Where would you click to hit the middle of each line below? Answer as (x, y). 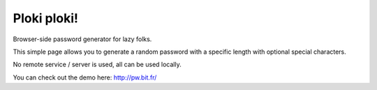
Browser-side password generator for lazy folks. (82, 39)
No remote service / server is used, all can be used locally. (97, 65)
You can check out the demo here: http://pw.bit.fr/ (85, 77)
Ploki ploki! (46, 18)
